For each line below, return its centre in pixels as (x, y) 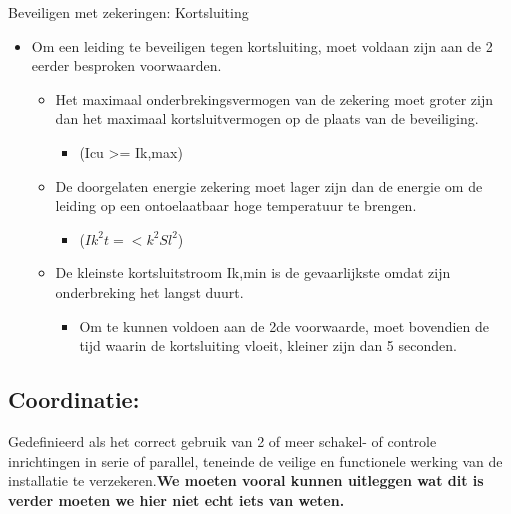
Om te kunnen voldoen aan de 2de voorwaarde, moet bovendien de (284, 325)
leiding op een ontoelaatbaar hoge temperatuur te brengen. (236, 205)
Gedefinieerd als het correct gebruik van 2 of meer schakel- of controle (222, 440)
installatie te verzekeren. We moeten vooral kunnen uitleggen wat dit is (246, 480)
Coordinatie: (74, 399)
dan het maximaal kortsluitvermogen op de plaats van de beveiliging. (267, 118)
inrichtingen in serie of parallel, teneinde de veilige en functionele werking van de (255, 460)
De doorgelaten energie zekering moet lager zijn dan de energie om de (269, 185)
